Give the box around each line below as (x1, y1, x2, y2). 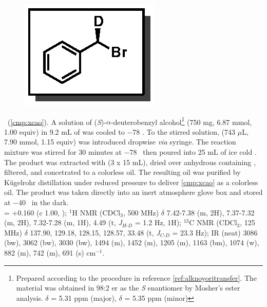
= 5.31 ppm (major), (51, 292, 117, 303)
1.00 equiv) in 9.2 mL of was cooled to (4, 126, 125, 137)
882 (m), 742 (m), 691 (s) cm (4, 247, 96, 258)
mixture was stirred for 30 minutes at (4, 147, 122, 157)
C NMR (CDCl (189, 217, 237, 228)
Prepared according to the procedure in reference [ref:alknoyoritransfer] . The (16, 272, 257, 283)
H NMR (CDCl (72, 207, 121, 218)
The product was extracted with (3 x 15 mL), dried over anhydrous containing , (4, 156, 256, 167)
